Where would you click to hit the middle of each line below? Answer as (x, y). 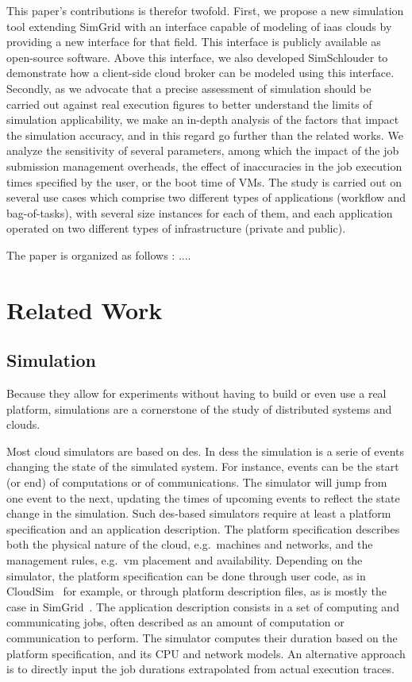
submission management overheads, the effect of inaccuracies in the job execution (204, 166)
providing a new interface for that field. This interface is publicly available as (194, 42)
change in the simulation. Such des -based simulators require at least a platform (199, 513)
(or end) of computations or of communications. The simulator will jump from (197, 482)
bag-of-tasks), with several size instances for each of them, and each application (200, 212)
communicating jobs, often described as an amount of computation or (175, 622)
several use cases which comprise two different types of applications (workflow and (206, 197)
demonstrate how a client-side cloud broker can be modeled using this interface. (200, 73)
